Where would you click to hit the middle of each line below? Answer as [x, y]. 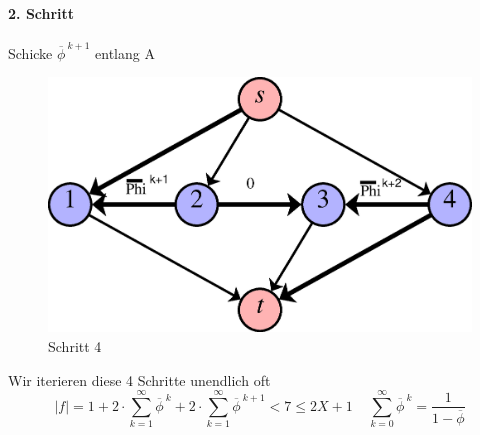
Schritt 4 [75, 346]
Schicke [30, 52]
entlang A [125, 52]
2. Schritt [41, 12]
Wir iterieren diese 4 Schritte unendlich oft [139, 379]
